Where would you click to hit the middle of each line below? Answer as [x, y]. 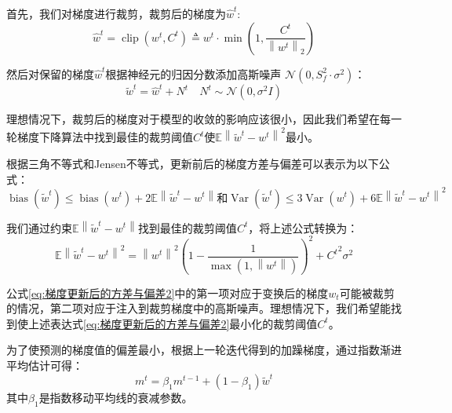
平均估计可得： [45, 365]
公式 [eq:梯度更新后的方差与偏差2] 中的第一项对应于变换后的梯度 [168, 292]
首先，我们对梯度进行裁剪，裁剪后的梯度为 [116, 13]
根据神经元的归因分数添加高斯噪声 [193, 73]
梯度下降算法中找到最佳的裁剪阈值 [105, 137]
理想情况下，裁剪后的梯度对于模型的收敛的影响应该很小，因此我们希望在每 [199, 119]
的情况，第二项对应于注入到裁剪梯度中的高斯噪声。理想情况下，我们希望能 [199, 308]
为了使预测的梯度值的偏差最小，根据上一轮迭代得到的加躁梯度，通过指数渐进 [204, 350]
